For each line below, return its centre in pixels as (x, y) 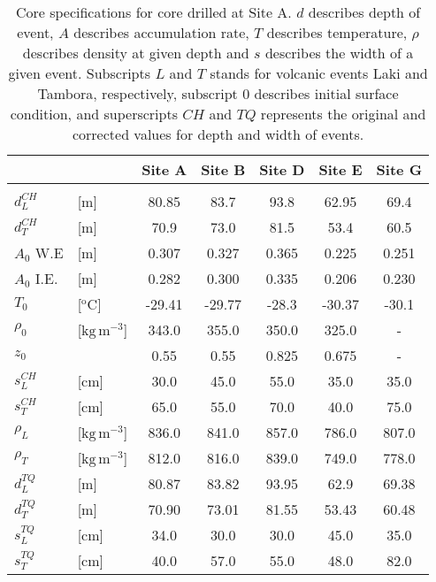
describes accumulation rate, (161, 32)
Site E (340, 169)
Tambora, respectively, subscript (138, 93)
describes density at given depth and (136, 53)
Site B (223, 169)
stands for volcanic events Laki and (319, 73)
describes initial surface (326, 93)
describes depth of (364, 12)
